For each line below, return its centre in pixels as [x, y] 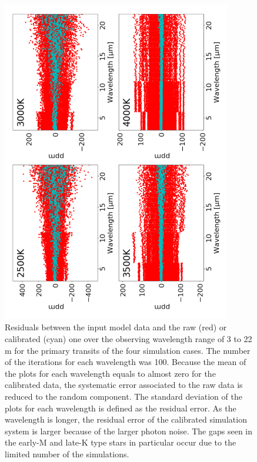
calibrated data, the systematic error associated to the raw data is [124, 385]
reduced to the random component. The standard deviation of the [124, 396]
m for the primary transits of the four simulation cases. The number [128, 350]
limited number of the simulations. [67, 453]
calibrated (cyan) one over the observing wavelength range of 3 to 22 [128, 338]
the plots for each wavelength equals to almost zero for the [110, 373]
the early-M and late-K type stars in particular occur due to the [121, 442]
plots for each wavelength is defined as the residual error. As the [121, 408]
